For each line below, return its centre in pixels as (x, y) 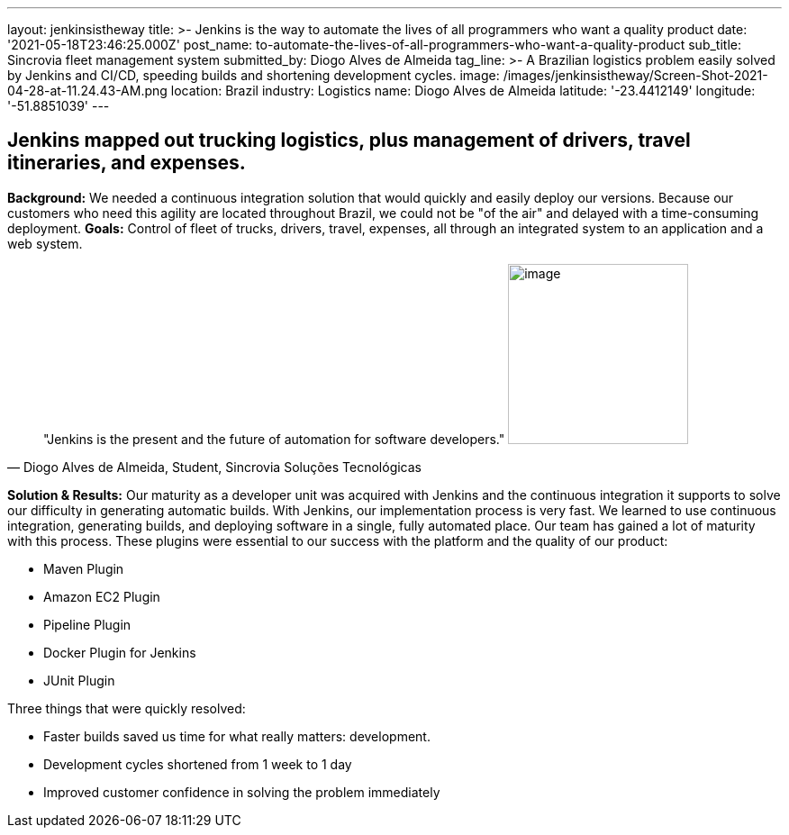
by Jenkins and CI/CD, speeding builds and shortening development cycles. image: (254, 75)
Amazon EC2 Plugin (102, 596)
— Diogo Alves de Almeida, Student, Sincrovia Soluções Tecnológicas (214, 467)
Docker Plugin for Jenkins (120, 652)
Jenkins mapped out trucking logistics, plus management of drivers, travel (349, 141)
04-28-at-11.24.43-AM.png (87, 91)
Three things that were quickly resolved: (127, 708)
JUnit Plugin (79, 680)
